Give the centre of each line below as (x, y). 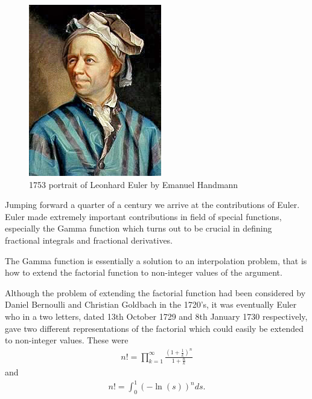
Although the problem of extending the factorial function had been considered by (155, 292)
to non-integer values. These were (67, 340)
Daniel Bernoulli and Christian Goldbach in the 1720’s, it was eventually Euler (151, 304)
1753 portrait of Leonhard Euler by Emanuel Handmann (134, 184)
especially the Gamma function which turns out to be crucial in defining (138, 228)
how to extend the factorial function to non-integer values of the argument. (144, 272)
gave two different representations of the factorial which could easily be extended (154, 328)
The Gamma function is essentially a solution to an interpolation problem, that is (156, 260)
